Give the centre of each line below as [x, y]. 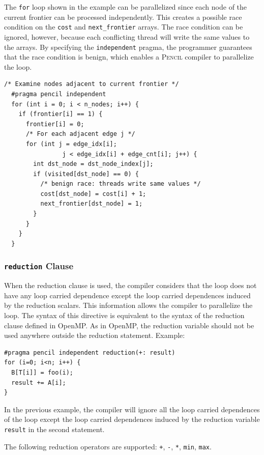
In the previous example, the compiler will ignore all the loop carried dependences [132, 409]
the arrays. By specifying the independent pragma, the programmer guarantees [128, 47]
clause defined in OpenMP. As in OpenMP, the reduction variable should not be [129, 325]
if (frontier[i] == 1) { [61, 114]
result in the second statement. [54, 429]
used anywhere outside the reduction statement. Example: [95, 335]
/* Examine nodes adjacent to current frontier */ [92, 84]
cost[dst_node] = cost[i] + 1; [93, 194]
